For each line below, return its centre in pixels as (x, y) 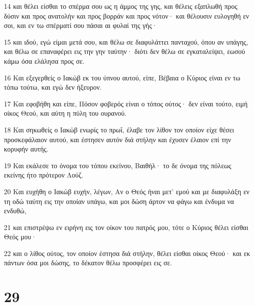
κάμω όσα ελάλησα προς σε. (44, 61)
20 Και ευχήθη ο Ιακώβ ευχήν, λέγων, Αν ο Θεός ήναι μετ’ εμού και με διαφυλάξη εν (127, 191)
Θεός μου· (20, 237)
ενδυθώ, (15, 211)
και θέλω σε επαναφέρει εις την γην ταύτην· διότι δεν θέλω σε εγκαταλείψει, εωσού (125, 51)
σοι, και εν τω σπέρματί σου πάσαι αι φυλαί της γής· (81, 25)
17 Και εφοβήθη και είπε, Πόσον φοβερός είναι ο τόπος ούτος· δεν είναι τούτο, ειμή (126, 103)
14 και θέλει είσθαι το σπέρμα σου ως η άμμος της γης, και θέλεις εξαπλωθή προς (121, 6)
